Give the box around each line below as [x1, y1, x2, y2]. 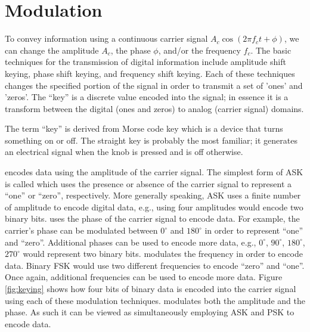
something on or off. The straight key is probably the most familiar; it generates [5, 134, 297, 146]
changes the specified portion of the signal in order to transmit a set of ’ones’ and [5, 79, 303, 91]
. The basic [250, 44, 292, 56]
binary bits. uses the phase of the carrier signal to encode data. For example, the [5, 212, 300, 225]
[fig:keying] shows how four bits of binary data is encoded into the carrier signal [5, 283, 296, 294]
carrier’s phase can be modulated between [5, 224, 158, 237]
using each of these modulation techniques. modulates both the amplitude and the [5, 294, 305, 306]
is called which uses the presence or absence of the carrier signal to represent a [5, 177, 292, 190]
